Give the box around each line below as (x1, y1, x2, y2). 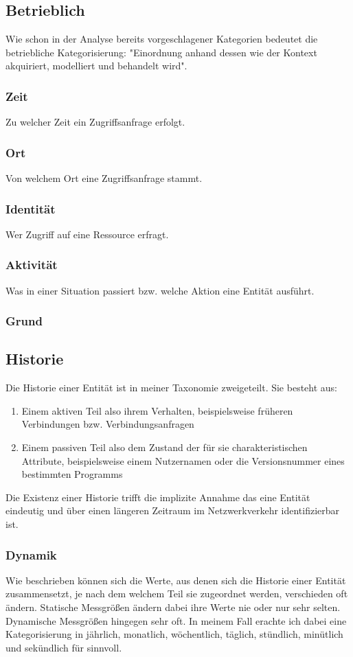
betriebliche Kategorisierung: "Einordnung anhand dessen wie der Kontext (5, 45, 317, 59)
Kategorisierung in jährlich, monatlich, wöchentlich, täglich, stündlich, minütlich (5, 627, 343, 641)
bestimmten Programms (21, 467, 123, 481)
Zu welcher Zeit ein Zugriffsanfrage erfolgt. (5, 115, 185, 129)
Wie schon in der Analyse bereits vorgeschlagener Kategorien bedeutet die (5, 32, 318, 46)
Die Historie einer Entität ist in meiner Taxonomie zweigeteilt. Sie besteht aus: (5, 380, 337, 395)
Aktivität (5, 256, 58, 273)
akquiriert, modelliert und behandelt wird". (5, 58, 187, 73)
